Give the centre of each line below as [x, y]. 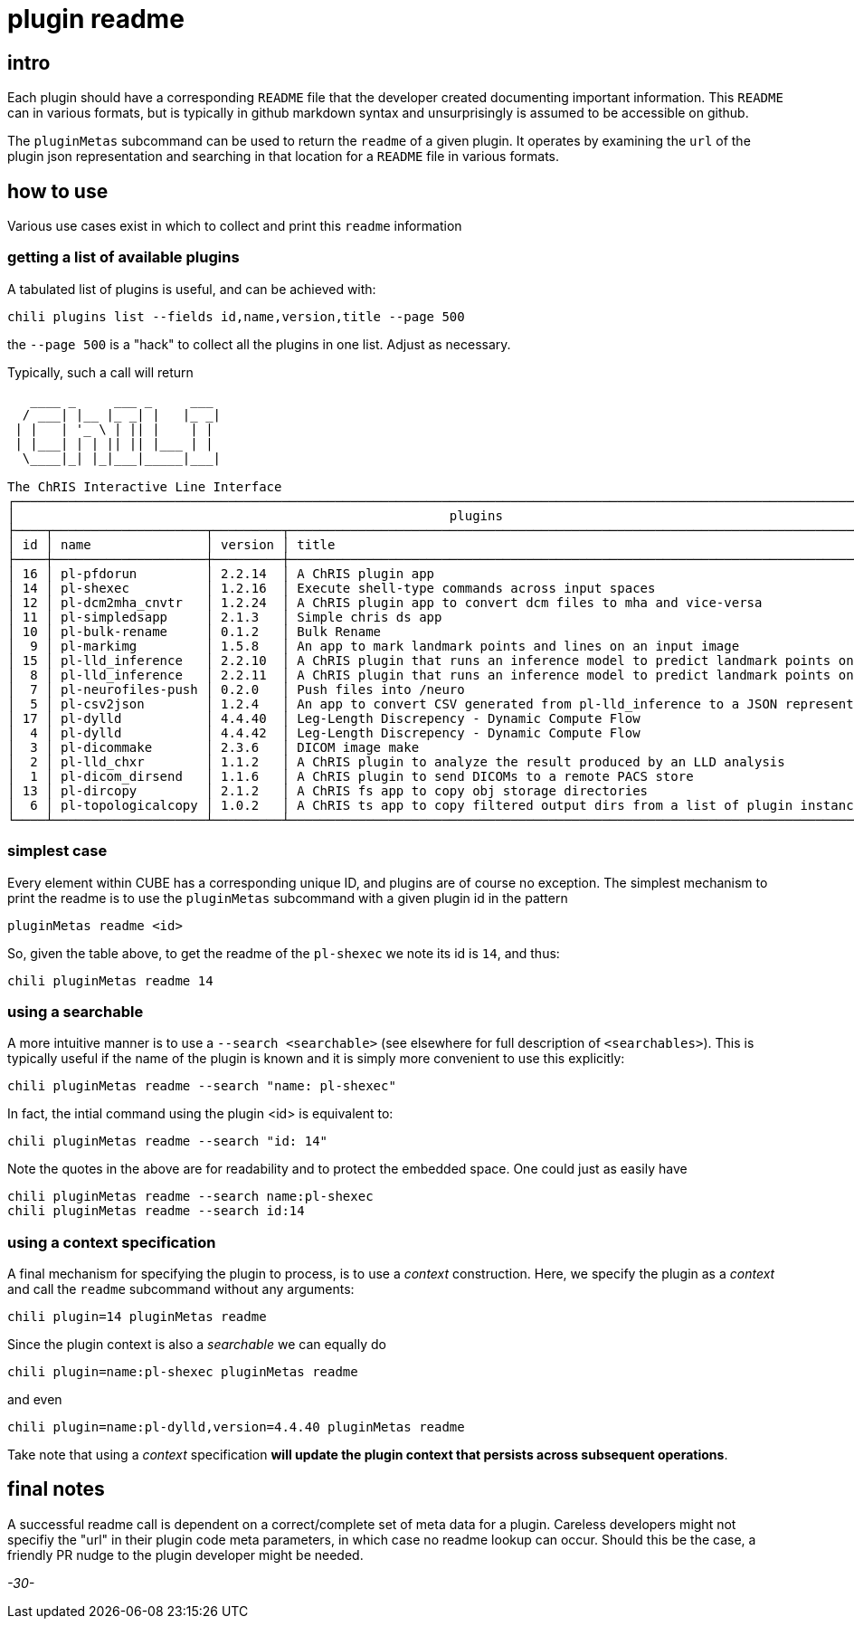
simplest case [57, 851]
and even [35, 1400]
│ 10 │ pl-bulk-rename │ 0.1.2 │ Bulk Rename [195, 631]
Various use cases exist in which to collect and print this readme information [235, 226]
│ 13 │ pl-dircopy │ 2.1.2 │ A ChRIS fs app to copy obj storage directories [328, 790]
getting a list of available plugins [123, 257]
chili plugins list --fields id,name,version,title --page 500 [236, 316]
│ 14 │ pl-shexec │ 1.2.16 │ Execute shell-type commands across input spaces [332, 588]
